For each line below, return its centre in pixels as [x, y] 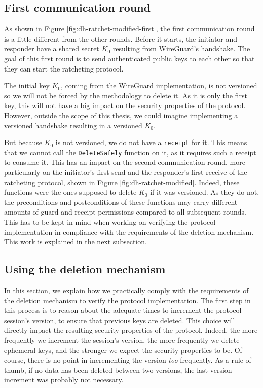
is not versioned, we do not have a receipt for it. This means [151, 142]
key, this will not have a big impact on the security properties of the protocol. [125, 105]
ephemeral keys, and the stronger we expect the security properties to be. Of [123, 350]
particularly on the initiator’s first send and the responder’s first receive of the [126, 172]
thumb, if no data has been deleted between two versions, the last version [118, 369]
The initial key [27, 85]
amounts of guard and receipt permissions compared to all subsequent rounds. [125, 212]
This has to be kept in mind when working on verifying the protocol [110, 222]
